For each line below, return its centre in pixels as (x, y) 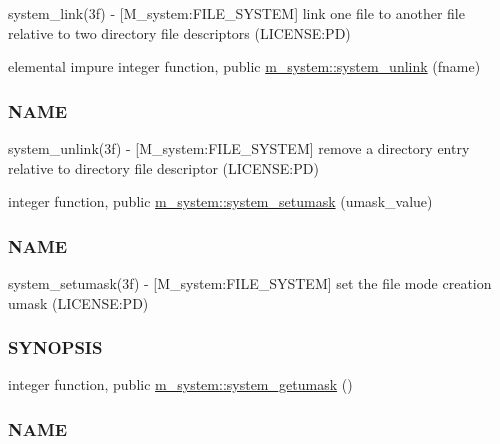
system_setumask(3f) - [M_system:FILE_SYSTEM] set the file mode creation (250, 283)
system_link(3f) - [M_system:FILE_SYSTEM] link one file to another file (236, 13)
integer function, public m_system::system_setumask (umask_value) (220, 201)
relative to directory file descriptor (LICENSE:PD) (163, 167)
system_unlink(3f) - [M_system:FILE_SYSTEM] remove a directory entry (239, 148)
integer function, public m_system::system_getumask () (180, 384)
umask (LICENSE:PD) (78, 302)
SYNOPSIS (55, 347)
